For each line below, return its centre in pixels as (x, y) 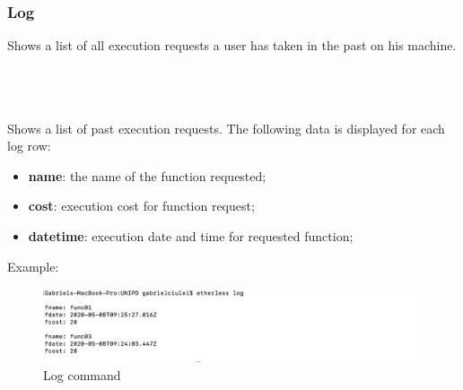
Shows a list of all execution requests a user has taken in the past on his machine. (232, 45)
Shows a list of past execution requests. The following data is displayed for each (226, 128)
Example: (33, 266)
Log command (82, 374)
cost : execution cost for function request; (141, 206)
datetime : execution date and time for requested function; (191, 235)
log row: (29, 146)
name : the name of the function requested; (147, 175)
